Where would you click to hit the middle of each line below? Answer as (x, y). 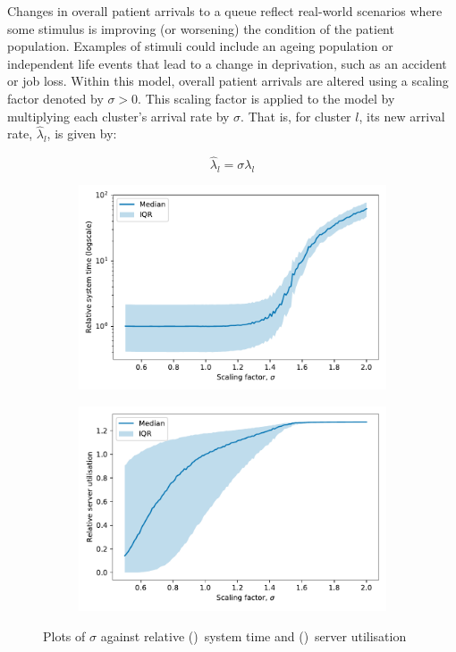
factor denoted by (55, 98)
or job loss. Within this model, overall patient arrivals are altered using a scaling (228, 81)
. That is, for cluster (296, 116)
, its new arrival (402, 116)
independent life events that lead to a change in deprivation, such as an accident (227, 63)
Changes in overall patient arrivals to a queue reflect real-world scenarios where (225, 11)
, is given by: (82, 134)
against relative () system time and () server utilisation (253, 635)
